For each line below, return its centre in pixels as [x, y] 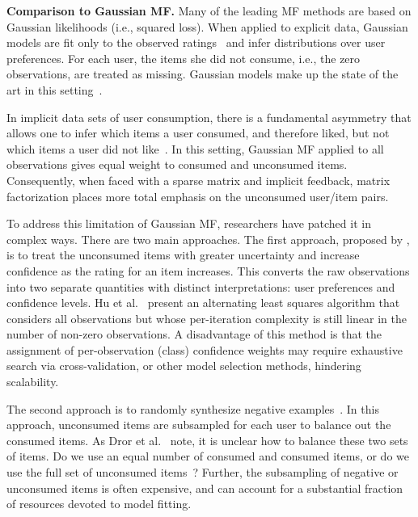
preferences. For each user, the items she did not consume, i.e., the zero [184, 58]
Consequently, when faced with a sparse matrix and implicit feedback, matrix [198, 180]
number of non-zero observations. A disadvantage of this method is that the [194, 334]
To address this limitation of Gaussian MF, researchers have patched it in [189, 223]
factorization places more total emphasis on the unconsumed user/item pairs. [198, 196]
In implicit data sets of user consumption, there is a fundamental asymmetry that [209, 117]
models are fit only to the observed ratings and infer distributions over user [196, 42]
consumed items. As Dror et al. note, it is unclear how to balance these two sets [207, 440]
